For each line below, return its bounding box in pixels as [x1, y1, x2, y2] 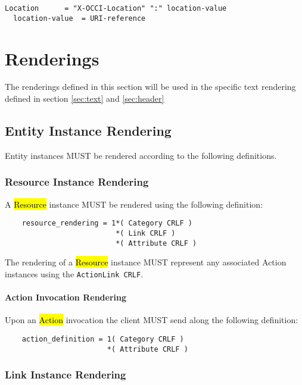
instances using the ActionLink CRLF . [5, 267, 144, 280]
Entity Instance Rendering [5, 121, 172, 140]
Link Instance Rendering [5, 367, 126, 382]
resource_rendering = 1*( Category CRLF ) [21, 219, 192, 228]
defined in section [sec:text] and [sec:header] [5, 92, 164, 105]
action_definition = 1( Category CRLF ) [21, 334, 184, 343]
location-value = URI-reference [13, 14, 146, 23]
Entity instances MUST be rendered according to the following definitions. [5, 149, 277, 161]
